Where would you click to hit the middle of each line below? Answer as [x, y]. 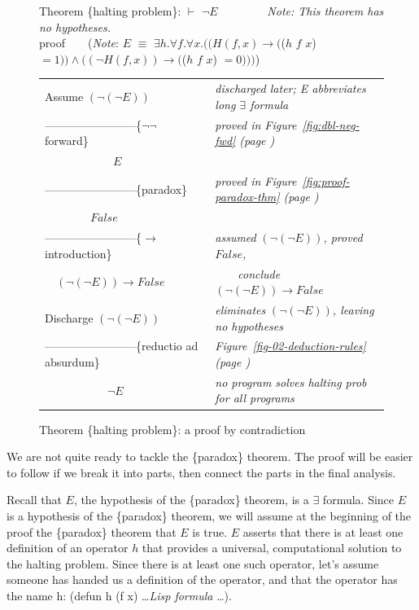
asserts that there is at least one [323, 531]
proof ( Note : [79, 43]
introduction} [79, 253]
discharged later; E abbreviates [290, 88]
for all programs [255, 398]
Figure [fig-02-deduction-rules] [290, 346]
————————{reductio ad [122, 346]
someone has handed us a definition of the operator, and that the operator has [202, 579]
